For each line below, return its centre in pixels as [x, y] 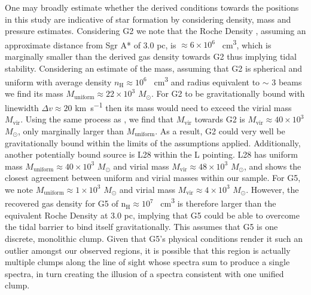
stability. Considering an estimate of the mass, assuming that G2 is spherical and [154, 68]
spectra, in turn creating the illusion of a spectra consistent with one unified [144, 273]
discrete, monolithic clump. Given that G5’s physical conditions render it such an [154, 238]
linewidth [22, 107]
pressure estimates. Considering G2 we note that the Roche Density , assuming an [155, 31]
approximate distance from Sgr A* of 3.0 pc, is [91, 44]
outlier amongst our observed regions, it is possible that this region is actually [148, 250]
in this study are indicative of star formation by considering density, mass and [148, 19]
